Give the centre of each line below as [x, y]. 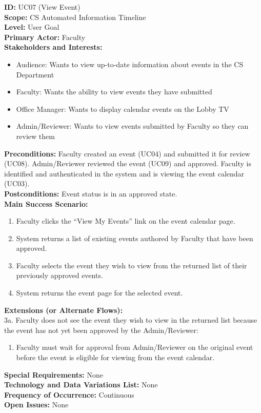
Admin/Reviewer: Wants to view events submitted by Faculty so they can [132, 126]
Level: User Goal [32, 27]
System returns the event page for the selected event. [99, 293]
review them [35, 136]
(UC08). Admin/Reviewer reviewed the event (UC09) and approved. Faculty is [128, 163]
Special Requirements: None [54, 374]
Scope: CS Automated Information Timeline [75, 17]
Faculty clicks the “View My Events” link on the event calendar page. [126, 221]
